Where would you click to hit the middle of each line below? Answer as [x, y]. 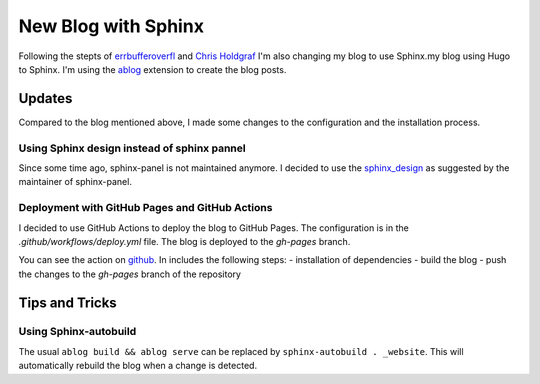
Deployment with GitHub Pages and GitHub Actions [145, 208]
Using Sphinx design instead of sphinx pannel [132, 148]
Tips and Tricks [67, 302]
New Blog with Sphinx [111, 26]
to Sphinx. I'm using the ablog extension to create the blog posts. [152, 69]
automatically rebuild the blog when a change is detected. [138, 366]
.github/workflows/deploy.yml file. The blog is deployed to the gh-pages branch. [184, 241]
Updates [45, 98]
